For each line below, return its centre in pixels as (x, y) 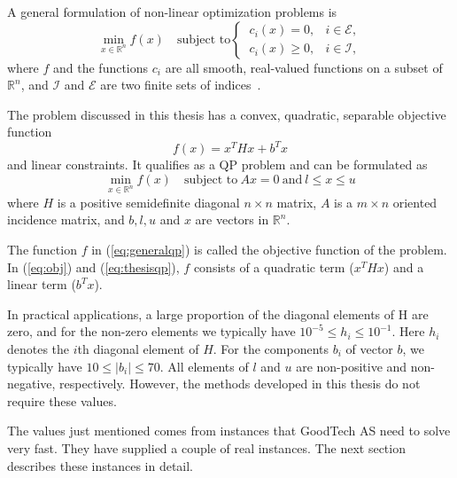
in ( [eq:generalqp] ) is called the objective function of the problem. (269, 250)
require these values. (62, 400)
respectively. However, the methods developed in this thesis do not (240, 384)
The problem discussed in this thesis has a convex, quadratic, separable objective (227, 114)
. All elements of (204, 366)
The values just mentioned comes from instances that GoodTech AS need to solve (229, 431)
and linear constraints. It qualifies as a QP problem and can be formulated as (217, 165)
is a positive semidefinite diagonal (148, 202)
